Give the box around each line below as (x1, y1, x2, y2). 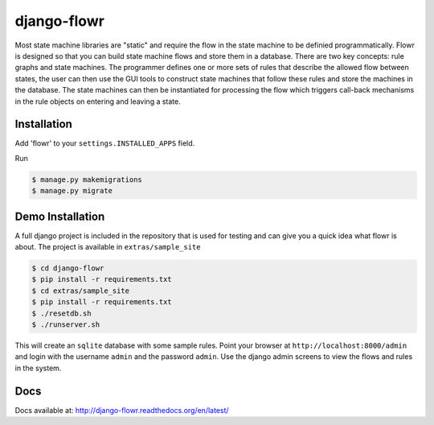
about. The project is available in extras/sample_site (14, 242, 201, 252)
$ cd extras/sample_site (31, 286, 130, 295)
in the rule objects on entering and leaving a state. (14, 97, 181, 106)
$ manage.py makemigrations (31, 175, 142, 184)
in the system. (14, 363, 62, 373)
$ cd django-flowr (31, 264, 104, 273)
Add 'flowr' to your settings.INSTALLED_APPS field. (14, 138, 195, 148)
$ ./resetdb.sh (31, 308, 92, 318)
